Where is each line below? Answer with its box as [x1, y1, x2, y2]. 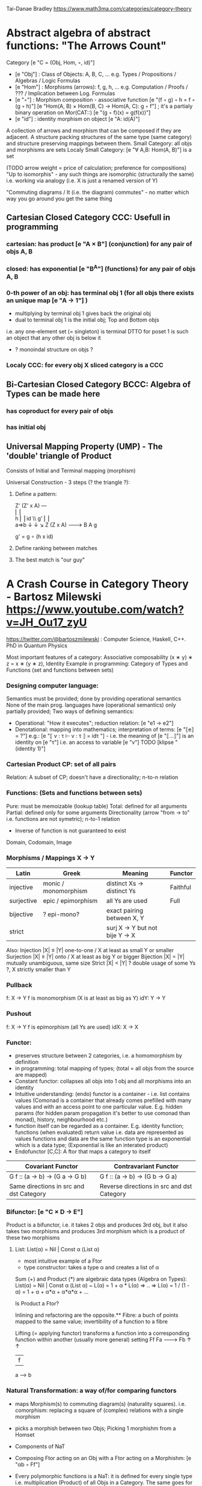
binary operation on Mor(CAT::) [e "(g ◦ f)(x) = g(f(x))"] [14, 108, 151, 116]
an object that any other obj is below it [6, 334, 101, 341]
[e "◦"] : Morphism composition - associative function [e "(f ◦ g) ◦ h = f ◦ [14, 96, 195, 103]
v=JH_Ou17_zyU [6, 616, 87, 630]
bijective [9, 910, 34, 918]
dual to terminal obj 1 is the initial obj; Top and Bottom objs [14, 316, 159, 323]
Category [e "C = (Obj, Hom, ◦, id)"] [6, 58, 95, 66]
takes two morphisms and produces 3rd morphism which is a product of [6, 1228, 185, 1235]
